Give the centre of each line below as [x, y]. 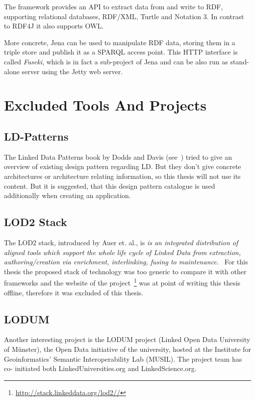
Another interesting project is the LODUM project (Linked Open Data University [127, 339]
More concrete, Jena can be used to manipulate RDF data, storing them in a [120, 42]
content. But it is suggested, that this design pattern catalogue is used [110, 186]
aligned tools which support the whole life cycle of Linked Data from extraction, [122, 252]
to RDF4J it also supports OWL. [54, 26]
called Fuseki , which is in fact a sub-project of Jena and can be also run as [116, 61]
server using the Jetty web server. [72, 71]
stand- [240, 61]
